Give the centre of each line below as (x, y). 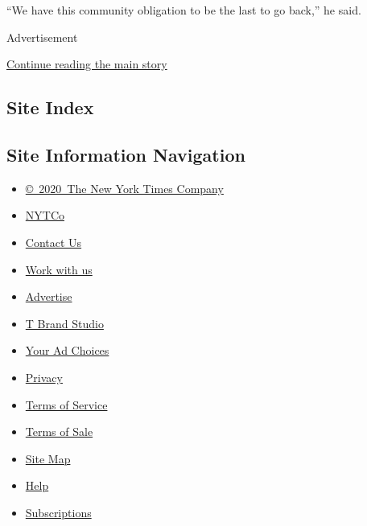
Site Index (50, 107)
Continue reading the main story (87, 64)
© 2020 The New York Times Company (124, 188)
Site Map (48, 458)
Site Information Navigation (126, 154)
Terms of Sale (59, 431)
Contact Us (54, 242)
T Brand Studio (64, 323)
